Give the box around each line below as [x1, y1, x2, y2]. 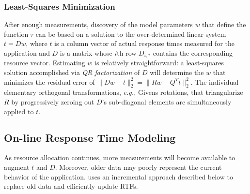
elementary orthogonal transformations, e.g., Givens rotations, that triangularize [4, 87, 243, 97]
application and [4, 48, 50, 58]
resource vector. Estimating [4, 58, 85, 68]
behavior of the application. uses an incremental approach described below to [4, 171, 233, 181]
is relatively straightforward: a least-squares [94, 58, 224, 68]
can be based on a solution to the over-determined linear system [35, 29, 226, 39]
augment [4, 162, 30, 172]
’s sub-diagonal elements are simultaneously [102, 97, 232, 107]
